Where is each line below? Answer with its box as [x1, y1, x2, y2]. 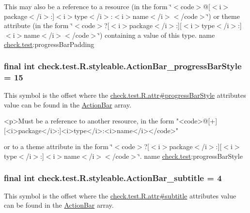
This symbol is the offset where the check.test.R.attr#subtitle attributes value [4, 190, 236, 200]
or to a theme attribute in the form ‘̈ [4, 141, 113, 152]
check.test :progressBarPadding [4, 39, 94, 49]
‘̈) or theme [206, 11, 240, 21]
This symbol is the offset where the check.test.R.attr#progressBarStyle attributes [4, 90, 246, 100]
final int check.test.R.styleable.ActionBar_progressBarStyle [4, 60, 242, 72]
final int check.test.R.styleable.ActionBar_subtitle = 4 [4, 171, 222, 183]
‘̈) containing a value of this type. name [98, 30, 215, 40]
